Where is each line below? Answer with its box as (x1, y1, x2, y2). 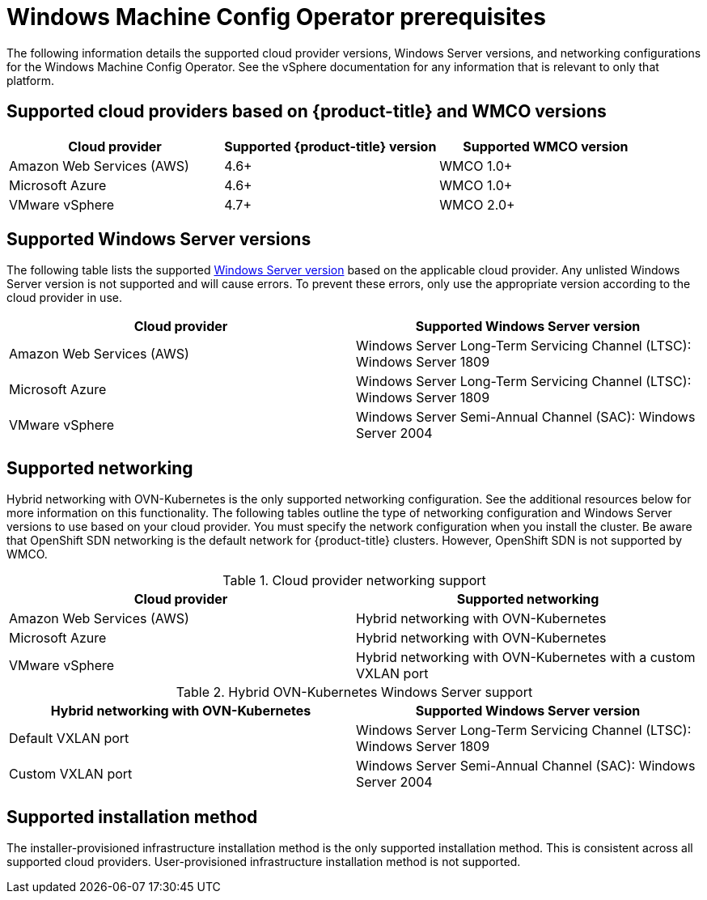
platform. (6, 73, 55, 87)
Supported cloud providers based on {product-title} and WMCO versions (6, 101, 607, 122)
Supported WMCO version (463, 138, 629, 155)
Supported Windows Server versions (6, 229, 311, 250)
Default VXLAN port (9, 730, 129, 747)
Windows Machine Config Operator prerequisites (6, 3, 546, 31)
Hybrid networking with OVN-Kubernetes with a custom (356, 649, 696, 666)
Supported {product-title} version (224, 138, 437, 155)
